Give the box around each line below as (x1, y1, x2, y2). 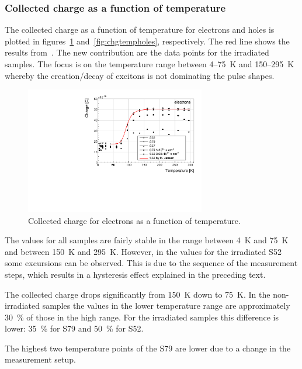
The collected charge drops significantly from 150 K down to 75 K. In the (5, 288, 270, 300)
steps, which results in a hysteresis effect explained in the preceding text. (5, 268, 266, 280)
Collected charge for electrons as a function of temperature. (28, 214, 241, 226)
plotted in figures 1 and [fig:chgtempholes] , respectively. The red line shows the (5, 35, 290, 47)
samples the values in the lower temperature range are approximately (42, 299, 290, 312)
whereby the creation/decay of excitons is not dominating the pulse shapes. (5, 69, 275, 81)
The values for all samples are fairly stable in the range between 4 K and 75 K (5, 234, 289, 246)
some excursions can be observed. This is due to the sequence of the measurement (5, 257, 298, 269)
